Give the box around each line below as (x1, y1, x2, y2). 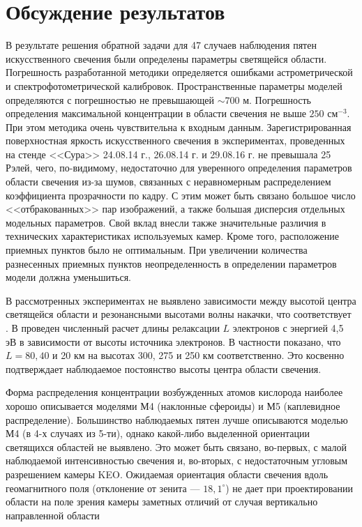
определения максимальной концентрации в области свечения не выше (6, 106, 306, 121)
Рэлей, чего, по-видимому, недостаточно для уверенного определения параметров (6, 160, 352, 175)
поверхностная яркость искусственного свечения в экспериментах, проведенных (6, 133, 345, 148)
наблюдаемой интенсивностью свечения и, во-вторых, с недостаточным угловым (6, 453, 348, 468)
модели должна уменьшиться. (6, 270, 131, 284)
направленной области (6, 507, 100, 522)
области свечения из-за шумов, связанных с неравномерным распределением (6, 174, 331, 189)
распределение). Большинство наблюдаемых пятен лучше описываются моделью (6, 412, 348, 427)
